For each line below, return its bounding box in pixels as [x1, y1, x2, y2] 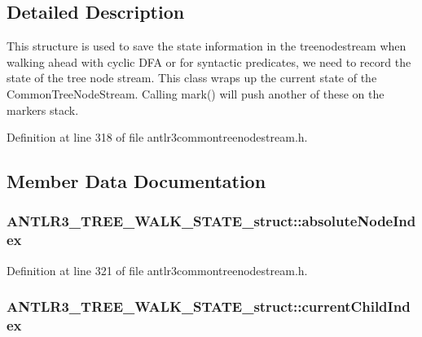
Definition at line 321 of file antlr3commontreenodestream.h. [7, 261, 308, 278]
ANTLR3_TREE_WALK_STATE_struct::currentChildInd [7, 296, 411, 317]
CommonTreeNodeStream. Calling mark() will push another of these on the [7, 85, 385, 102]
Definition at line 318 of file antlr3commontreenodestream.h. [7, 129, 308, 146]
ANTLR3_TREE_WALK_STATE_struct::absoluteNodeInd [7, 211, 416, 231]
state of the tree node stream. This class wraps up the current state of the [7, 69, 377, 86]
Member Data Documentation [7, 168, 266, 194]
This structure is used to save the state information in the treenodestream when [7, 37, 407, 55]
